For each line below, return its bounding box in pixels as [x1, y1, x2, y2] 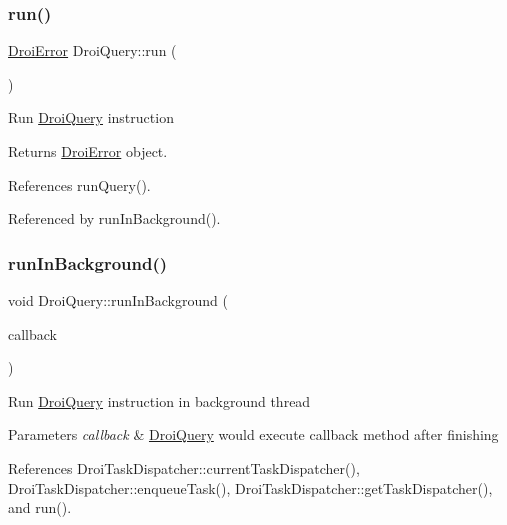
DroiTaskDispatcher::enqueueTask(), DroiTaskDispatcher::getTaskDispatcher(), [8, 477, 493, 498]
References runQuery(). [8, 174, 151, 195]
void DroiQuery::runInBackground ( [8, 290, 228, 310]
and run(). [8, 497, 72, 518]
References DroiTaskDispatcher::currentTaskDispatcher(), [8, 457, 360, 478]
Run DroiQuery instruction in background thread [8, 390, 311, 411]
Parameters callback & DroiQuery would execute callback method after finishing [8, 424, 499, 445]
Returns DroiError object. [8, 141, 168, 161]
